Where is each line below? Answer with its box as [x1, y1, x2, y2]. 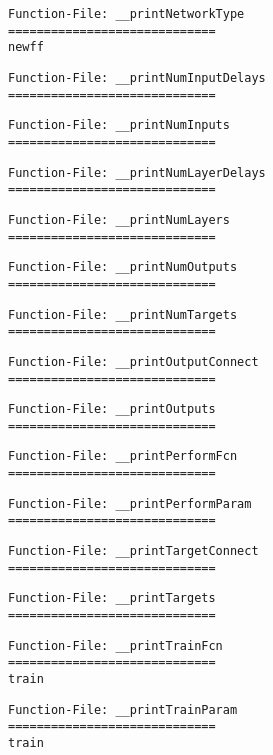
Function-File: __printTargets [8, 591, 216, 606]
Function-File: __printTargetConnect [8, 544, 259, 559]
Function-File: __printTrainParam [8, 702, 238, 717]
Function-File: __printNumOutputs [8, 260, 238, 275]
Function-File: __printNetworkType [8, 7, 245, 21]
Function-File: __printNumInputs [8, 118, 230, 133]
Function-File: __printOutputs [8, 402, 216, 417]
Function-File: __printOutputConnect [8, 354, 259, 369]
